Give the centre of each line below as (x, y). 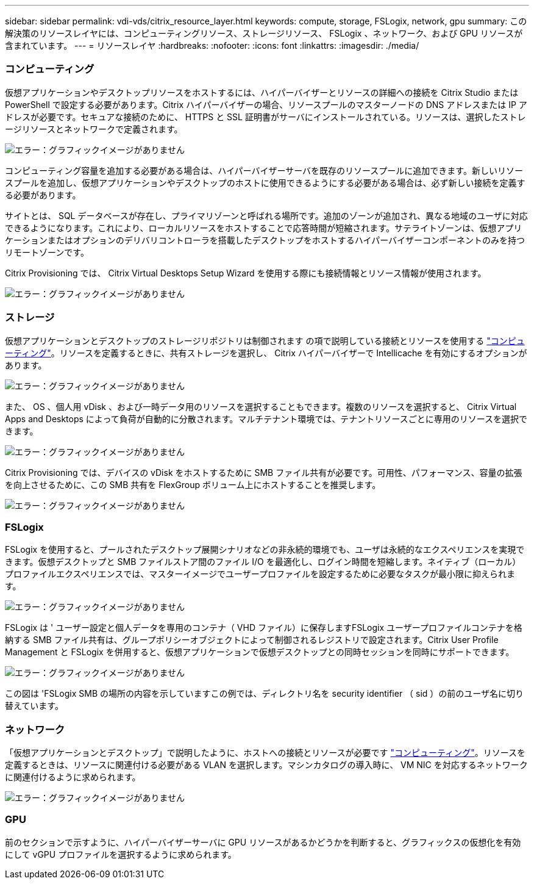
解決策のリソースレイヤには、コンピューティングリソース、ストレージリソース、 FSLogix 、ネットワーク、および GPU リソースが (264, 33)
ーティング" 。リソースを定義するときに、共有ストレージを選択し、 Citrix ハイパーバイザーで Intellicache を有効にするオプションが (266, 353)
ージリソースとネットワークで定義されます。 (94, 129)
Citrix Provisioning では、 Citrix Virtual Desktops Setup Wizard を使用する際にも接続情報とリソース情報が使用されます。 (246, 273)
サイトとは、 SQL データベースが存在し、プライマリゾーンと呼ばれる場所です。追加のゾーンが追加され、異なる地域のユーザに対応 (266, 215)
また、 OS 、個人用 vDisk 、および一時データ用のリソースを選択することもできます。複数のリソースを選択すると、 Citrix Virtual (261, 406)
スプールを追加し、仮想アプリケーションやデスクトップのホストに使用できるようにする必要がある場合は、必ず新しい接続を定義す (265, 182)
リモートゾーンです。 (47, 252)
